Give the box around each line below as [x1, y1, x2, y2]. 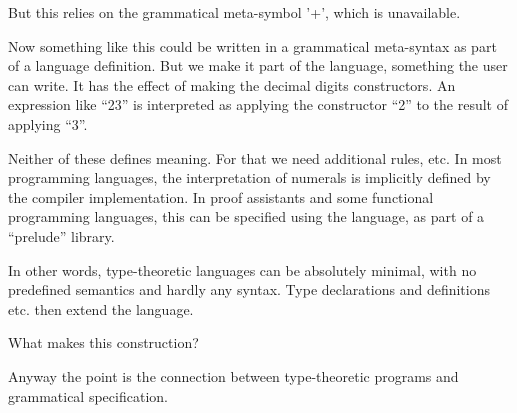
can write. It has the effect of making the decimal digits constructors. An [8, 74, 456, 95]
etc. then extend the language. [8, 298, 194, 319]
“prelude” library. [8, 225, 115, 246]
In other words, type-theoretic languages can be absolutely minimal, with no [8, 259, 477, 280]
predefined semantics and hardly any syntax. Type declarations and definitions [8, 279, 490, 300]
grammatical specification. [8, 385, 168, 406]
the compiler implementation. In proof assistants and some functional [8, 186, 434, 207]
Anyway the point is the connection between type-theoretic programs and [8, 365, 459, 386]
